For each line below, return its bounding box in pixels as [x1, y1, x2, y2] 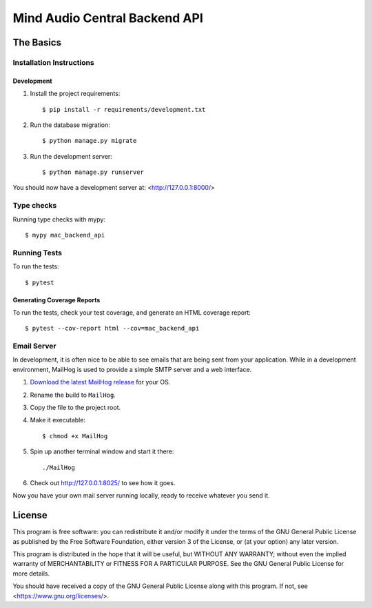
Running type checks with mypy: [12, 215, 106, 224]
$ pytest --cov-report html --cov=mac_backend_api [25, 324, 200, 333]
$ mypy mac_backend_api [25, 231, 105, 239]
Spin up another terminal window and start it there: [30, 447, 174, 455]
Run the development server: [30, 152, 113, 160]
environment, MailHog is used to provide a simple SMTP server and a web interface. [12, 365, 252, 373]
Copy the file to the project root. [30, 404, 121, 412]
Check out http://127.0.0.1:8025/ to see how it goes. [30, 478, 176, 487]
